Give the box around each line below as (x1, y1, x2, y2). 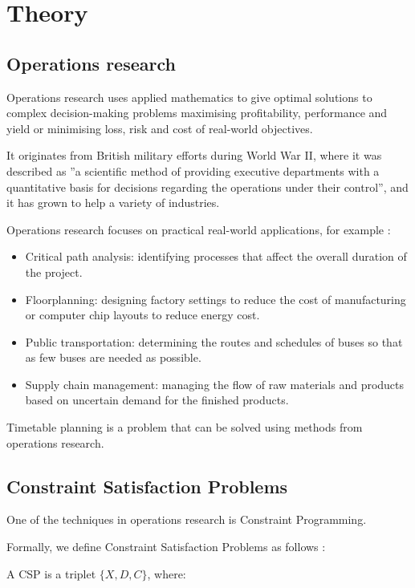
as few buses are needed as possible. (25, 349, 201, 366)
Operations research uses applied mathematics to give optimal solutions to (6, 88, 372, 105)
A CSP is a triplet (6, 565, 96, 582)
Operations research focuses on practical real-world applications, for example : (6, 221, 391, 237)
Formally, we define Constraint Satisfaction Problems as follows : (6, 538, 326, 555)
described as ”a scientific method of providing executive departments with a (6, 162, 380, 179)
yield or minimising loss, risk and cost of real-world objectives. (6, 120, 313, 136)
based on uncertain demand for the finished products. (25, 391, 289, 408)
